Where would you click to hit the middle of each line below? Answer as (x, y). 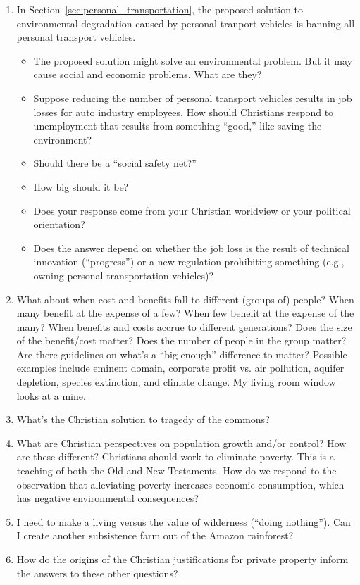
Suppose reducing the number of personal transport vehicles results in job (193, 97)
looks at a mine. (51, 395)
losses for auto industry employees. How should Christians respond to (184, 112)
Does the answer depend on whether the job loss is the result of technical (191, 247)
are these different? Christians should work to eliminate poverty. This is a (175, 457)
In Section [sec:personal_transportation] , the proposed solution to (160, 9)
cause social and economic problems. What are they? (148, 74)
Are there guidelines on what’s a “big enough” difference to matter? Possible (182, 354)
